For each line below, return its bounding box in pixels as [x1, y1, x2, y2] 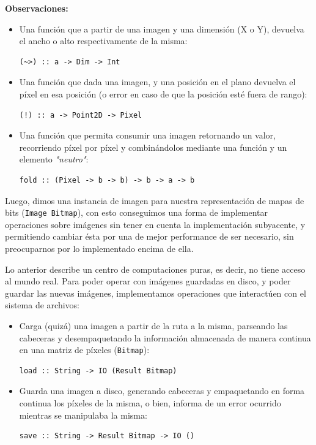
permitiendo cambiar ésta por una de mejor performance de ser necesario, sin [5, 230, 294, 243]
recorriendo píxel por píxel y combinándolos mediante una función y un [19, 140, 287, 153]
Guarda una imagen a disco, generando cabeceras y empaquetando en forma [19, 384, 305, 397]
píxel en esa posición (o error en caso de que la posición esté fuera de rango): [19, 87, 307, 100]
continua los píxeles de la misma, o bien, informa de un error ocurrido [19, 396, 281, 409]
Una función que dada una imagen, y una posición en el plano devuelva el [19, 75, 296, 88]
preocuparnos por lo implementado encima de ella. [5, 242, 194, 254]
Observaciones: [5, 2, 68, 14]
